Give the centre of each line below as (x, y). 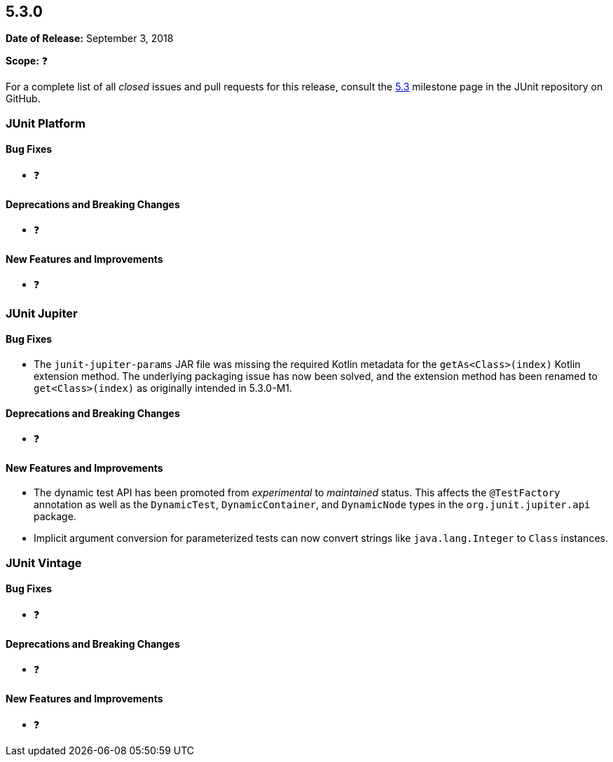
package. (55, 517)
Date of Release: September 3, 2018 (90, 39)
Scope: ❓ (27, 61)
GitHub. (23, 99)
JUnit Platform (46, 123)
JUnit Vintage (44, 563)
